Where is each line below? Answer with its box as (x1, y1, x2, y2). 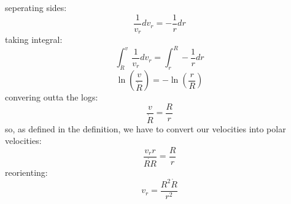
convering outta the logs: (5, 91, 98, 103)
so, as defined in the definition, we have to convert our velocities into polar (5, 122, 286, 135)
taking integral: (5, 33, 63, 46)
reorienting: (5, 166, 48, 179)
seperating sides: (5, 1, 67, 13)
